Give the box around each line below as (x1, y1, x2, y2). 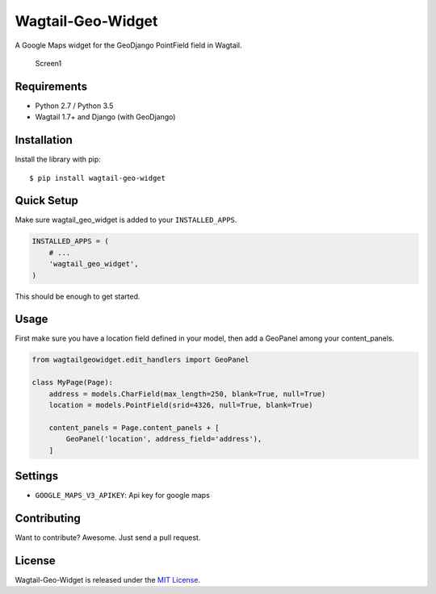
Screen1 (35, 58, 62, 68)
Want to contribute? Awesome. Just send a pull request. (15, 533, 201, 542)
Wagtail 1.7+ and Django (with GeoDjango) (35, 112, 176, 122)
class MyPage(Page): (31, 378, 113, 387)
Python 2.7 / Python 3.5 (35, 101, 114, 111)
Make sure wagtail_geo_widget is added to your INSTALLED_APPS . (15, 215, 237, 225)
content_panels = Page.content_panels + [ (48, 423, 220, 432)
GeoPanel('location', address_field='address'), (65, 434, 262, 444)
